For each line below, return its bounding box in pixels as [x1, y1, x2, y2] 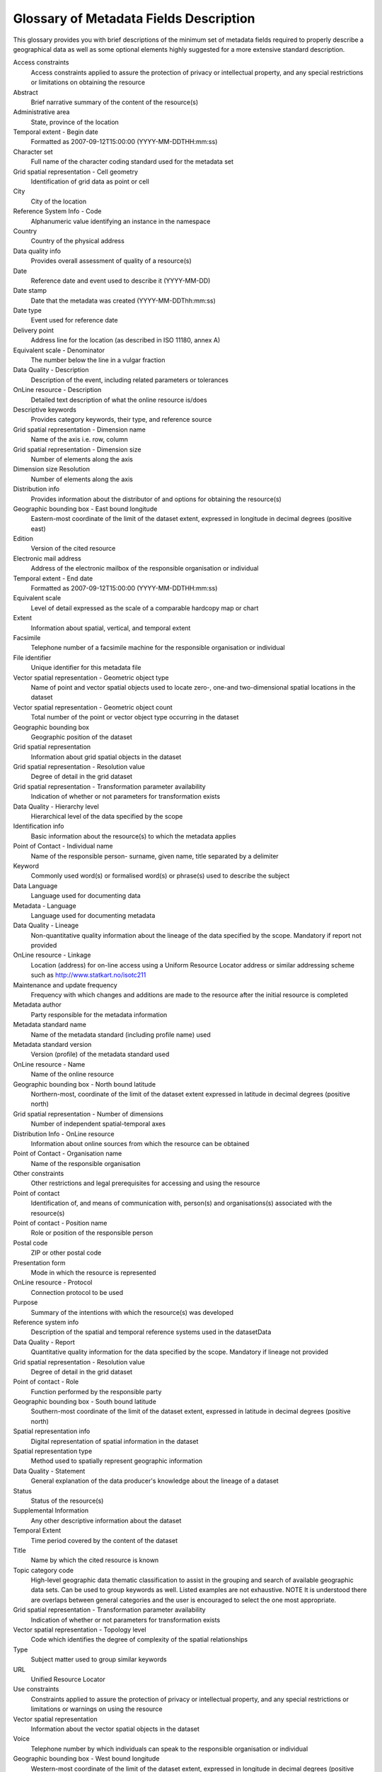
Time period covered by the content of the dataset [30, 1536, 178, 1544]
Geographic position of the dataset [30, 732, 132, 741]
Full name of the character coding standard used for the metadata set [30, 157, 233, 166]
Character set [13, 147, 53, 156]
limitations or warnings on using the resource [30, 1705, 163, 1713]
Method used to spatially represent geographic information [30, 1457, 203, 1465]
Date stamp [13, 286, 47, 295]
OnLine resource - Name [13, 1060, 86, 1068]
